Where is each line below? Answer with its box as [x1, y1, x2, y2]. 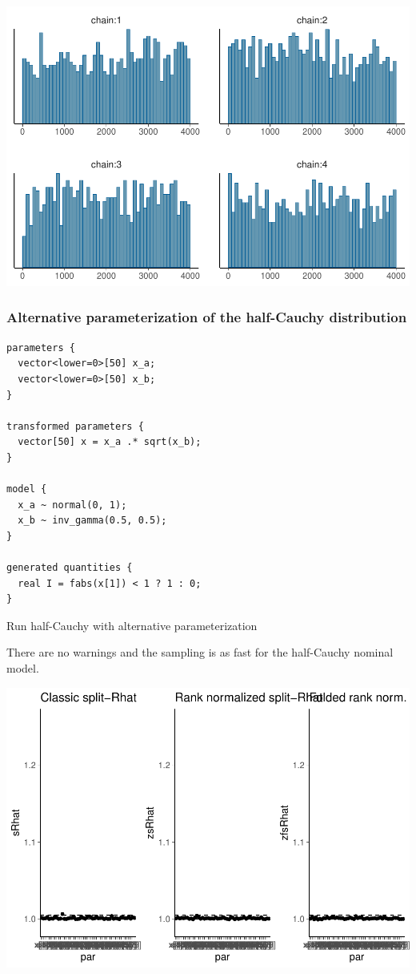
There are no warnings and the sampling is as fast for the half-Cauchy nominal [6, 644, 394, 661]
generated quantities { [6, 562, 133, 574]
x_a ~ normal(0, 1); [18, 499, 127, 511]
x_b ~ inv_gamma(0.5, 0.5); [18, 515, 167, 527]
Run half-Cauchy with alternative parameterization [6, 616, 258, 633]
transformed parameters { [6, 420, 144, 432]
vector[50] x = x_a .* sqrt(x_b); [18, 436, 202, 448]
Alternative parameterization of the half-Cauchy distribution [6, 307, 407, 327]
